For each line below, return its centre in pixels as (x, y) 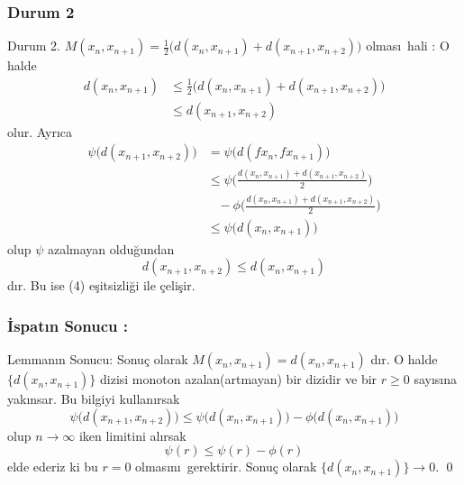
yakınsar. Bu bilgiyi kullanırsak (94, 399)
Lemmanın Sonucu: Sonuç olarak (98, 359)
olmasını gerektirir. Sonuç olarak (226, 467)
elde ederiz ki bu (53, 467)
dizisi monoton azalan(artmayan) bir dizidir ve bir (238, 379)
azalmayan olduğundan (111, 248)
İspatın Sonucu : (68, 325)
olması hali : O (408, 46)
